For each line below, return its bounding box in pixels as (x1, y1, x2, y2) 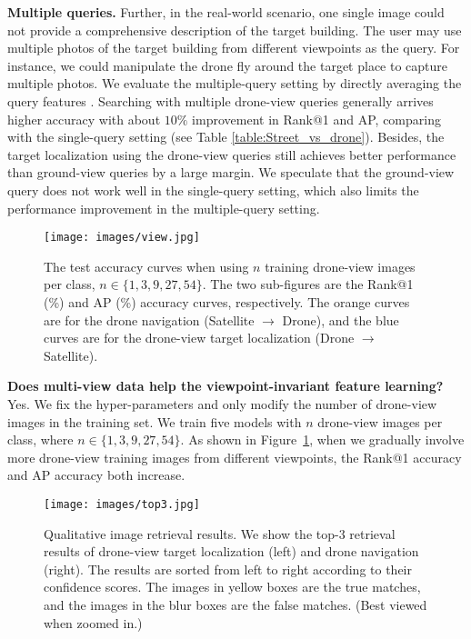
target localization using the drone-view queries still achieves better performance (7, 145, 456, 164)
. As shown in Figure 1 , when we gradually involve (180, 430, 465, 449)
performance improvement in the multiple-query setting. (7, 198, 320, 217)
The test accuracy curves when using (44, 256, 249, 275)
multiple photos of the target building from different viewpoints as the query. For (7, 38, 460, 57)
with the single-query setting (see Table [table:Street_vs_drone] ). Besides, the (7, 127, 445, 146)
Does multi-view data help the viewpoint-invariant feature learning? (7, 376, 444, 395)
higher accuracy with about (7, 109, 161, 128)
